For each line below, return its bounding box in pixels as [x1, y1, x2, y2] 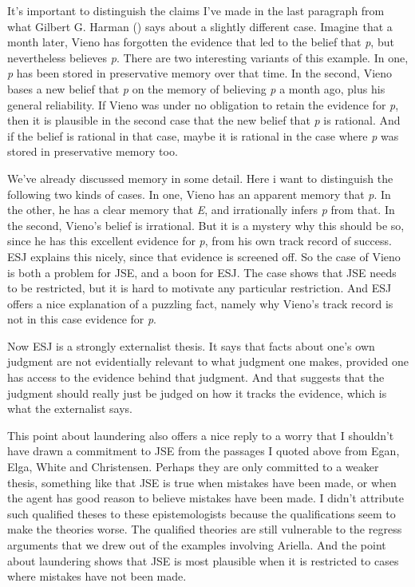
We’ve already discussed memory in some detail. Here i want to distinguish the [7, 169, 393, 186]
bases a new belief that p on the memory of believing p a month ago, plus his [7, 80, 385, 97]
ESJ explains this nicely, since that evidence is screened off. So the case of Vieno [7, 248, 401, 264]
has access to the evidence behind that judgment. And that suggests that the [7, 369, 385, 386]
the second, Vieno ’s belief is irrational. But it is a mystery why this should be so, [7, 216, 405, 233]
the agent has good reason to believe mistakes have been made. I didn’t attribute [7, 490, 404, 506]
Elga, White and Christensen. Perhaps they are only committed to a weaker [7, 458, 379, 475]
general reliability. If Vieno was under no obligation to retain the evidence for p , [7, 96, 399, 113]
